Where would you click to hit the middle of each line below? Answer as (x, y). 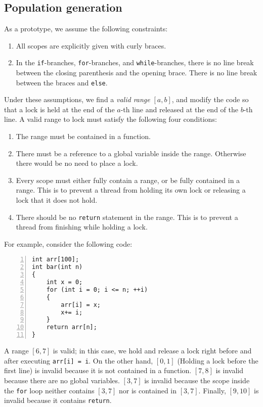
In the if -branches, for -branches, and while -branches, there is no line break (135, 62)
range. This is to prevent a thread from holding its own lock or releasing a (131, 190)
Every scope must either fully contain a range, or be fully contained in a (128, 180)
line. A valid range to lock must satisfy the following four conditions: (111, 119)
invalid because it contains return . (58, 400)
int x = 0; (64, 282)
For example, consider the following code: (68, 243)
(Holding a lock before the (218, 360)
